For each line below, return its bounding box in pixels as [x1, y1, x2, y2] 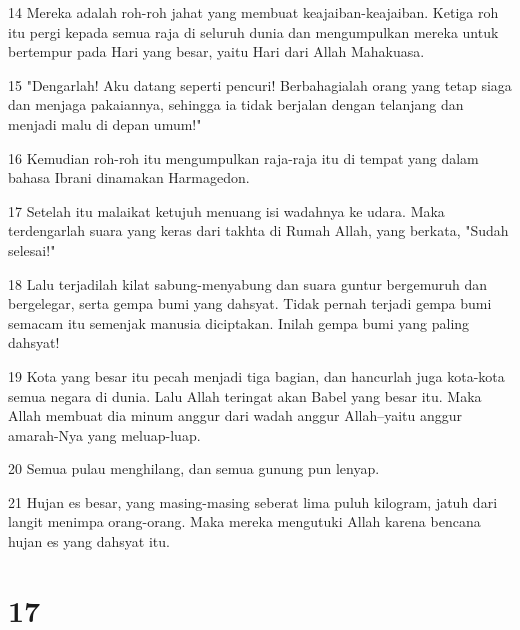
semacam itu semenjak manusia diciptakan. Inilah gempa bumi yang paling [8, 312, 470, 333]
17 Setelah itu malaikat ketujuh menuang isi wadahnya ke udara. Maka [8, 200, 445, 221]
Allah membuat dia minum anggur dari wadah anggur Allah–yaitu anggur [8, 405, 463, 426]
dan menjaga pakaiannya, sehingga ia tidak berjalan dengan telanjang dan [8, 94, 464, 115]
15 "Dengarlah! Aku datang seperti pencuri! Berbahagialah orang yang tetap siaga [8, 74, 512, 95]
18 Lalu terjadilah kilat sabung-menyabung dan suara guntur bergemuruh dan [8, 273, 487, 294]
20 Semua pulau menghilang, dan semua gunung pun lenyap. [8, 458, 380, 479]
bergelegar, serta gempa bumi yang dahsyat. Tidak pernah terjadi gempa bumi [8, 293, 492, 314]
